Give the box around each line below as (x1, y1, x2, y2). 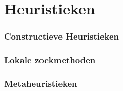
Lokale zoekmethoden (4, 53, 96, 66)
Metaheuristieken (4, 77, 77, 89)
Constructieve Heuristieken (4, 30, 119, 43)
